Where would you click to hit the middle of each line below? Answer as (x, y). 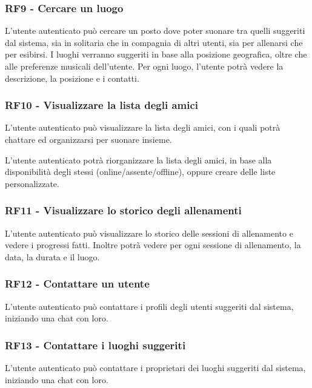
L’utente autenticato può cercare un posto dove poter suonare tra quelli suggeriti (155, 31)
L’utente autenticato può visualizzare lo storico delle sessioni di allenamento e (149, 233)
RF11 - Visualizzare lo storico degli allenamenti (123, 210)
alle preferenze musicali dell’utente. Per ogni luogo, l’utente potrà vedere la (144, 66)
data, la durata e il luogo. (52, 256)
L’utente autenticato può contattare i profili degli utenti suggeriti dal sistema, (149, 306)
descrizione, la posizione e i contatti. (72, 78)
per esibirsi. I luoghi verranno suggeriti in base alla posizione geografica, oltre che (156, 54)
